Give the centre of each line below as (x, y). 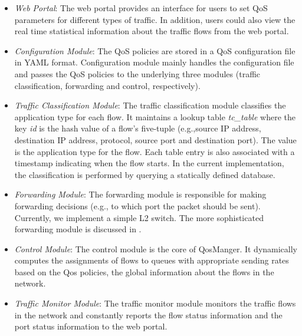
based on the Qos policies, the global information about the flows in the (144, 271)
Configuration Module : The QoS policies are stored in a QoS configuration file (155, 50)
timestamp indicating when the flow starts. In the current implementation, (149, 163)
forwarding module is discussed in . (78, 229)
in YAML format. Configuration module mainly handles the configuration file (154, 62)
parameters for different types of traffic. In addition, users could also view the (155, 19)
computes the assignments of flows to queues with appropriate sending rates (152, 260)
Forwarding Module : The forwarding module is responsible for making (140, 194)
